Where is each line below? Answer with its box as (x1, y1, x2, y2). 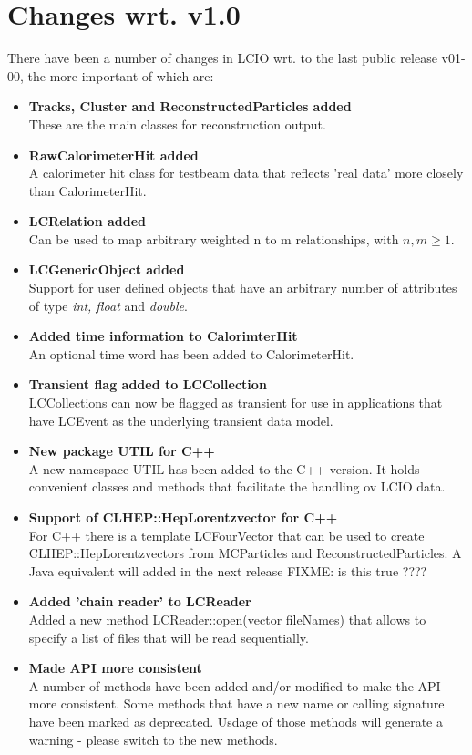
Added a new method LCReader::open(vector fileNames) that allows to (28, 609, 426, 628)
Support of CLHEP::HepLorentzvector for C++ (28, 508, 338, 526)
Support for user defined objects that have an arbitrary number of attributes (28, 278, 457, 297)
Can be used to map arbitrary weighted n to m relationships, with (28, 229, 399, 248)
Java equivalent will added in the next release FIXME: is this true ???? (28, 561, 427, 580)
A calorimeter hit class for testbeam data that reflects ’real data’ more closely (28, 163, 464, 182)
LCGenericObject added (28, 260, 185, 279)
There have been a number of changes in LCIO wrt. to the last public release (7, 48, 437, 67)
